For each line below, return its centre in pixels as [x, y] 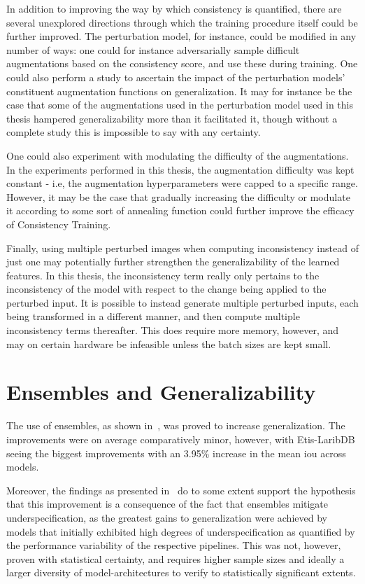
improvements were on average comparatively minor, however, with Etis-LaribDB [181, 439]
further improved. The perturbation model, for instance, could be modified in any [181, 36]
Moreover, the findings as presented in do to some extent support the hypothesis [181, 490]
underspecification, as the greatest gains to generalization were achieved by [167, 517]
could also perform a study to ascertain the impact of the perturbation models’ [176, 77]
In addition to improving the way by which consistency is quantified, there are [174, 8]
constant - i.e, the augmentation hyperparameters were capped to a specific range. [182, 183]
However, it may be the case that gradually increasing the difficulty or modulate [178, 196]
